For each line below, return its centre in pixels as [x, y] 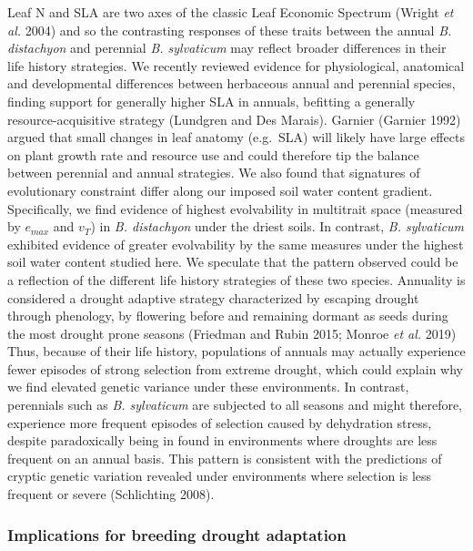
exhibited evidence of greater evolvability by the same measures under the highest [236, 244]
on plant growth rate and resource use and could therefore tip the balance [213, 154]
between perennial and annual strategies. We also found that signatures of [214, 173]
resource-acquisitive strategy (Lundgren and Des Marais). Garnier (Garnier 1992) [234, 119]
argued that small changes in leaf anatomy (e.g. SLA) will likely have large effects [236, 137]
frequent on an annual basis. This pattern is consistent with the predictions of [225, 458]
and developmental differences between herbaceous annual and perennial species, [231, 83]
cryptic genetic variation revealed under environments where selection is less [220, 476]
